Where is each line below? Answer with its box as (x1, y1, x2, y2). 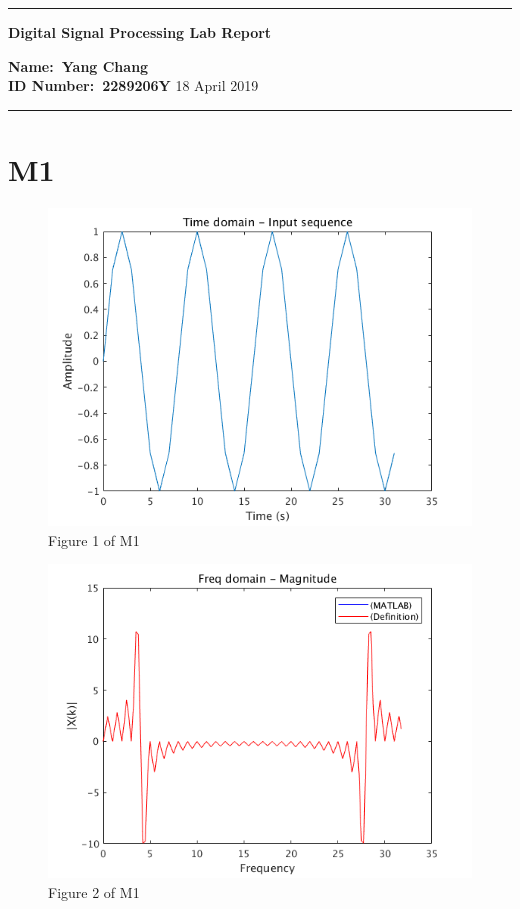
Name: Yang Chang (8, 55, 149, 76)
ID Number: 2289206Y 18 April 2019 (8, 75, 259, 96)
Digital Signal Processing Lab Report (8, 22, 272, 42)
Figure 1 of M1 (48, 529, 140, 550)
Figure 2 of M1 (48, 881, 140, 902)
